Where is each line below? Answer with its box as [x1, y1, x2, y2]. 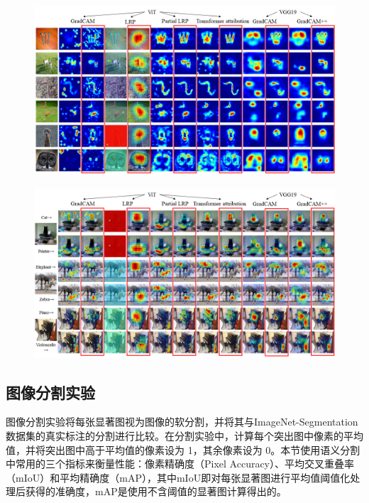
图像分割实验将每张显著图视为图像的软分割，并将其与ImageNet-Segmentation [6, 414, 358, 429]
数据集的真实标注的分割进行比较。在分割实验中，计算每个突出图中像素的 [6, 428, 343, 443]
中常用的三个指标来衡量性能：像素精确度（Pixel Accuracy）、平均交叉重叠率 [6, 456, 355, 471]
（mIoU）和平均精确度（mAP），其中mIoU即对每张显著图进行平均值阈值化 [6, 470, 351, 485]
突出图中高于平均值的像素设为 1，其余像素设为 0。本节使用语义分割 [45, 442, 360, 457]
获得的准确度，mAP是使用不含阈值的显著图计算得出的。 [25, 484, 287, 499]
